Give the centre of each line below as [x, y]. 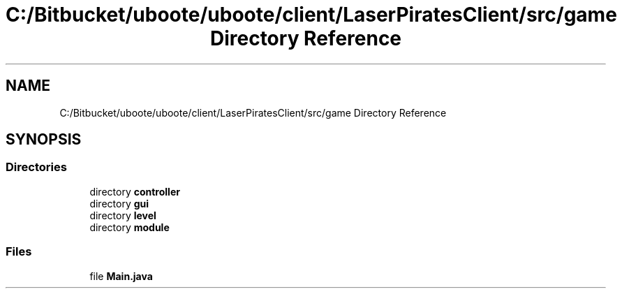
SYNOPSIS [44, 140]
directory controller [135, 191]
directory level [123, 215]
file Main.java [121, 276]
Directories [36, 167]
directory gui [119, 203]
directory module [129, 227]
